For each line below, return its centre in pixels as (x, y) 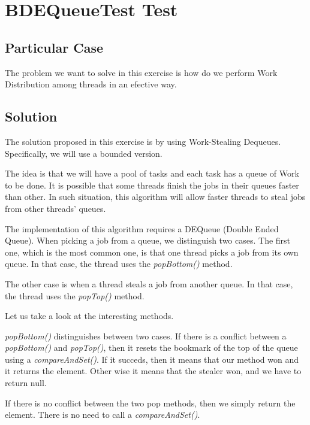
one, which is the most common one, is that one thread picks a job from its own (152, 252)
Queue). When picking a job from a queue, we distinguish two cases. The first (148, 240)
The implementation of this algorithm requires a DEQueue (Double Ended (142, 228)
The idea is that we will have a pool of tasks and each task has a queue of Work (152, 173)
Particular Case (54, 47)
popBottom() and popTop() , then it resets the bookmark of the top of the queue (151, 347)
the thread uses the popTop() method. (75, 295)
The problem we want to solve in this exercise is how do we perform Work (141, 72)
